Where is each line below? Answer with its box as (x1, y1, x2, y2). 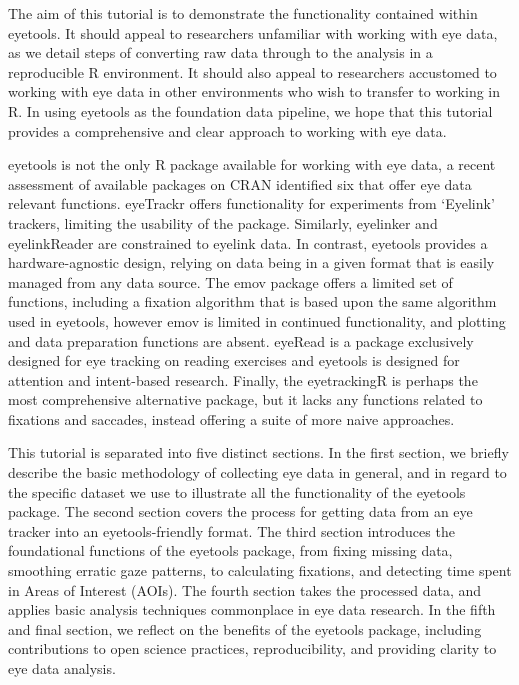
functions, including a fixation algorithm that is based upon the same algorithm (8, 291, 497, 312)
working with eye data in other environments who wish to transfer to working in (8, 81, 501, 102)
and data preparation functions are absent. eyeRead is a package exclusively (8, 330, 474, 351)
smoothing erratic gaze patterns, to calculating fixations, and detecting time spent (8, 560, 512, 581)
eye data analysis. (8, 658, 116, 678)
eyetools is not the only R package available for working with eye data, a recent (8, 154, 496, 175)
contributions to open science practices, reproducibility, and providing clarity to (8, 638, 497, 659)
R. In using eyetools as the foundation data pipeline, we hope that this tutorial (8, 100, 493, 121)
